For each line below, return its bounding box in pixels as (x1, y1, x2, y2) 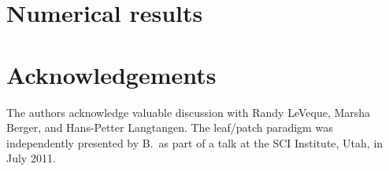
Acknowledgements (6, 58, 217, 90)
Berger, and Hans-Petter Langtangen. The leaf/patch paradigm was (6, 119, 333, 136)
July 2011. (6, 150, 56, 166)
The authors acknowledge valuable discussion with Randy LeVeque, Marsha (6, 104, 371, 120)
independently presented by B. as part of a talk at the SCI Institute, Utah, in (6, 134, 383, 151)
